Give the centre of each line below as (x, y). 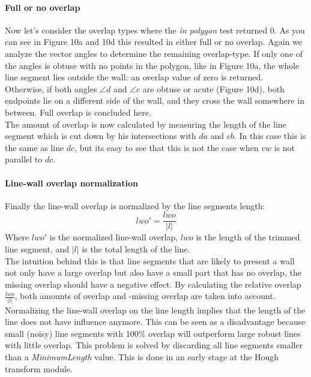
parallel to (24, 159)
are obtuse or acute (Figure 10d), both (213, 88)
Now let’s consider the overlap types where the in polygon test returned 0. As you (155, 30)
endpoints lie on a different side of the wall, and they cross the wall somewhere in (155, 100)
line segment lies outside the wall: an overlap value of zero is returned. (134, 77)
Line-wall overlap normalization (71, 183)
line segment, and (37, 248)
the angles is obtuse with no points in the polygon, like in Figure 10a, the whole (152, 65)
